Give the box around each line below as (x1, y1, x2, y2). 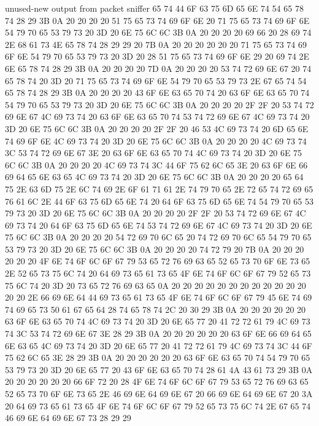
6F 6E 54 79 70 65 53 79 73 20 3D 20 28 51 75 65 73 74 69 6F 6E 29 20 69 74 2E (5, 50, 310, 63)
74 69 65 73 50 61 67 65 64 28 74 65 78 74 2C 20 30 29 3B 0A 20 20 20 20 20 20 (5, 302, 306, 315)
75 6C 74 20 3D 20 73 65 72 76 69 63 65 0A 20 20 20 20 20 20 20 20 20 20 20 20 (5, 278, 306, 291)
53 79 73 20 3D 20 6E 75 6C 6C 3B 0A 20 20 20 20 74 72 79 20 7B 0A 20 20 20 (5, 242, 304, 255)
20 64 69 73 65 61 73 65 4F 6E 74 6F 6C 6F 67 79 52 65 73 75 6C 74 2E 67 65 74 (5, 399, 311, 412)
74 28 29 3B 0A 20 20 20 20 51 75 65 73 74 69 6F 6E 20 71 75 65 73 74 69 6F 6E (5, 14, 310, 26)
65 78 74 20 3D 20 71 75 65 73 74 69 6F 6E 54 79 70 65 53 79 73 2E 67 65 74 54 (5, 74, 307, 87)
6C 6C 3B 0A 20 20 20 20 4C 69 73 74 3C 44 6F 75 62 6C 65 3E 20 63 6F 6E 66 (5, 158, 308, 171)
